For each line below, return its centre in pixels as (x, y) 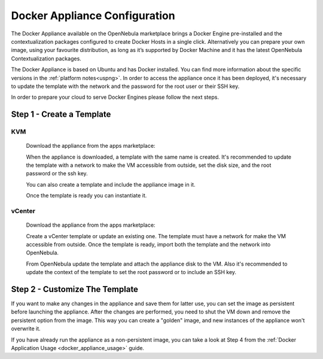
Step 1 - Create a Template (61, 115)
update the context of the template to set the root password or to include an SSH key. (131, 272)
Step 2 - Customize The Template (75, 289)
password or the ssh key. (57, 174)
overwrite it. (26, 328)
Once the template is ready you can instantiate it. (86, 196)
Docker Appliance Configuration (93, 16)
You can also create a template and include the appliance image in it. (111, 184)
